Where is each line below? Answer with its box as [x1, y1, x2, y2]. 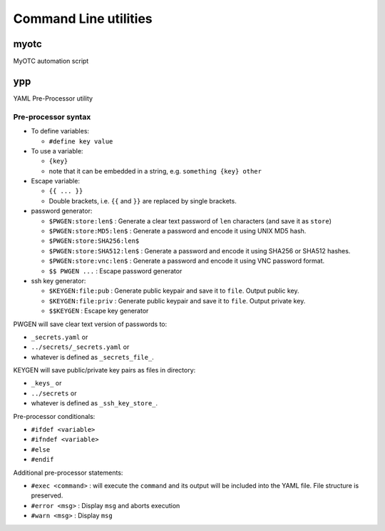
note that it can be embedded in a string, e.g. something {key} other [48, 166, 262, 175]
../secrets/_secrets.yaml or [31, 343, 130, 351]
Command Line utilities [13, 11, 153, 26]
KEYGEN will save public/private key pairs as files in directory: [13, 366, 196, 375]
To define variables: [31, 127, 89, 136]
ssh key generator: [31, 276, 86, 285]
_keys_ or [31, 379, 62, 388]
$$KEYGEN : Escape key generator [48, 307, 149, 315]
